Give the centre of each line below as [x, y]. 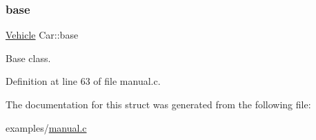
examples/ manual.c [46, 127]
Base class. [28, 58]
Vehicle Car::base [42, 35]
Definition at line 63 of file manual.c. [83, 81]
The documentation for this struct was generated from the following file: [158, 104]
